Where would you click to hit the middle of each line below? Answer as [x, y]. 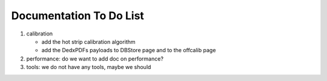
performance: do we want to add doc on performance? [95, 58]
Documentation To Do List [78, 16]
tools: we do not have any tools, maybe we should [89, 67]
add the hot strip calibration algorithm [88, 41]
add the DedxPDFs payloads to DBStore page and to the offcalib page [129, 50]
